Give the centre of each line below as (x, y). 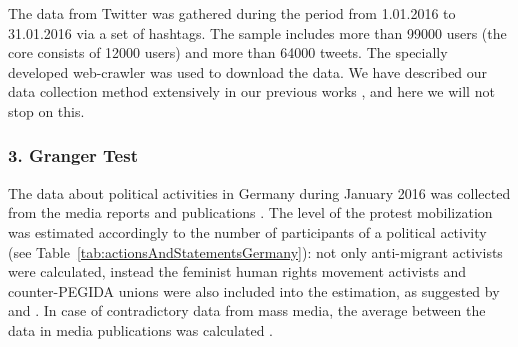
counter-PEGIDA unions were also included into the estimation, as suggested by (254, 290)
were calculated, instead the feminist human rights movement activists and (237, 271)
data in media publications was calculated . (141, 329)
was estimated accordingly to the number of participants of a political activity (247, 231)
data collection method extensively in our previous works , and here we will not (251, 91)
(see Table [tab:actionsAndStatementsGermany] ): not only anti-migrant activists (255, 251)
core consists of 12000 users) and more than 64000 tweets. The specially (228, 52)
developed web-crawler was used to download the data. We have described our (248, 71)
